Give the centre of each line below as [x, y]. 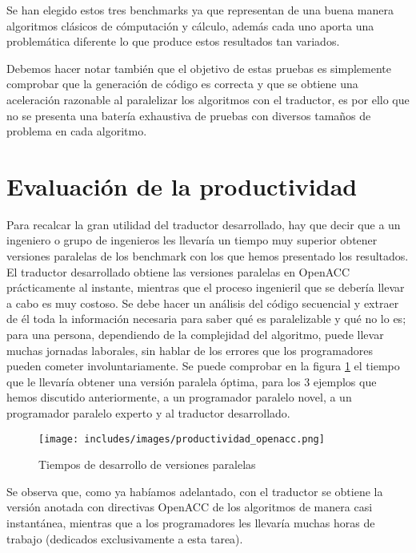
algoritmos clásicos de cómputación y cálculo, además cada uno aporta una [190, 25]
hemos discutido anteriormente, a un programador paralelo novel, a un [179, 397]
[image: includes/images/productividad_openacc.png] [182, 439]
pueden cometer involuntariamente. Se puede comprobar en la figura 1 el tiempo [203, 366]
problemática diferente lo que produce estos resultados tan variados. [173, 41]
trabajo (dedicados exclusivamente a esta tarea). [125, 538]
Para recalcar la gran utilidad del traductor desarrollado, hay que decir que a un [204, 224]
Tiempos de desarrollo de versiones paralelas [147, 464]
